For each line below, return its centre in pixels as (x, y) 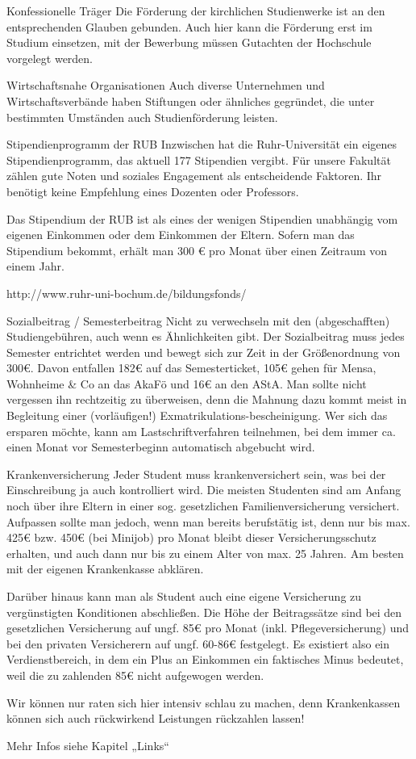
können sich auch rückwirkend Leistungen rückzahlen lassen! (156, 718)
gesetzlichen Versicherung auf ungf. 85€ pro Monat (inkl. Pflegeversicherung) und (208, 628)
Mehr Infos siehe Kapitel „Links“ (88, 745)
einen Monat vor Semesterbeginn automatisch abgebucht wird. (161, 447)
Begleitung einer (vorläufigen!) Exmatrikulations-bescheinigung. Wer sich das (197, 415)
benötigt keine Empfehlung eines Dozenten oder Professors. (153, 191)
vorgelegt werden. (50, 58)
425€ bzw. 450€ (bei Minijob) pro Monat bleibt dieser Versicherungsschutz (191, 537)
